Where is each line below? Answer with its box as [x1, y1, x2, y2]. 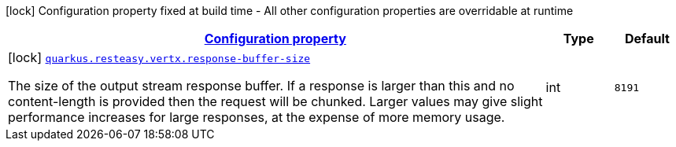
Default [624, 31, 670, 46]
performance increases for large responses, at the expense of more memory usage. [8, 109, 505, 125]
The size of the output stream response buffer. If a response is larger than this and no [8, 78, 515, 94]
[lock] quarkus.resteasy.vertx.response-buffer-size [8, 50, 311, 65]
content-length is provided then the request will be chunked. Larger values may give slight [8, 94, 543, 109]
